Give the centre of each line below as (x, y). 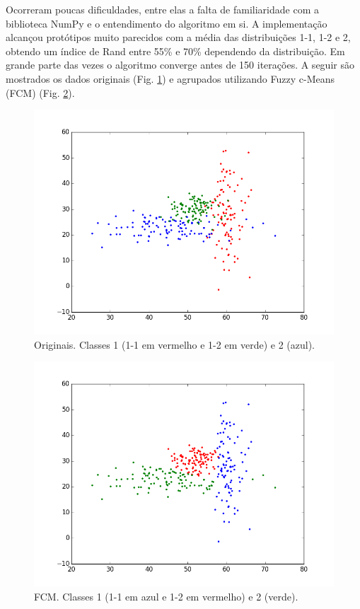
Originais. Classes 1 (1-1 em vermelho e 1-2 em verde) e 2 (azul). (174, 344)
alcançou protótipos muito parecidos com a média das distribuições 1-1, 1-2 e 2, (178, 37)
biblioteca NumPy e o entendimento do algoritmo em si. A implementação (167, 23)
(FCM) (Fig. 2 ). (40, 92)
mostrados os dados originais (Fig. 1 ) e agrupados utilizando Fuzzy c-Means (170, 78)
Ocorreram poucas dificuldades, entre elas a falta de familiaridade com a (162, 9)
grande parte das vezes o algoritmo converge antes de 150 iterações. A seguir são (180, 65)
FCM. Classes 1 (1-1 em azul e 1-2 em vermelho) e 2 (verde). (166, 596)
